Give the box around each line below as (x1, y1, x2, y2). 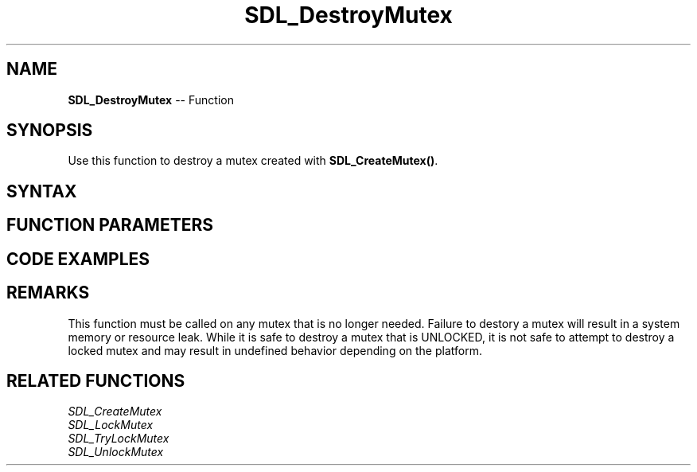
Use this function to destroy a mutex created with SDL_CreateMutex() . (68, 154, 438, 168)
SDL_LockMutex (68, 418, 154, 432)
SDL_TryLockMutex (68, 431, 169, 446)
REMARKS (6, 283, 90, 303)
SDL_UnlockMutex (68, 445, 164, 459)
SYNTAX (6, 181, 77, 201)
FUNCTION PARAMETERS (6, 215, 213, 236)
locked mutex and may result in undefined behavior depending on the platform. (68, 343, 482, 357)
